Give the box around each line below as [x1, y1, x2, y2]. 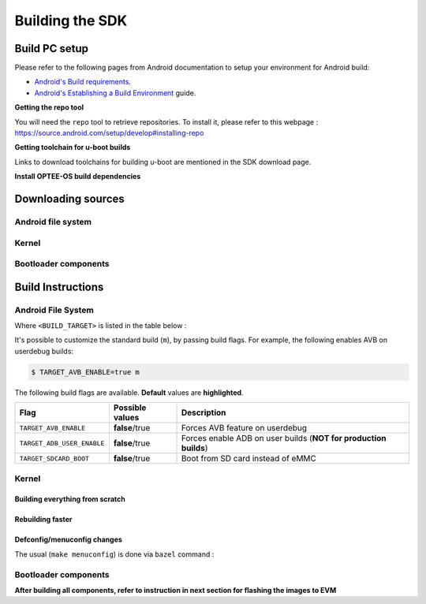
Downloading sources [14, 192, 125, 205]
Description [181, 407, 226, 418]
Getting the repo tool [14, 103, 84, 112]
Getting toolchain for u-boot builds [14, 143, 131, 152]
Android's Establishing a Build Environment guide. [34, 88, 196, 98]
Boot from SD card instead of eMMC [181, 453, 317, 464]
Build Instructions [14, 280, 104, 293]
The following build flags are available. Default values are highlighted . [14, 387, 244, 397]
